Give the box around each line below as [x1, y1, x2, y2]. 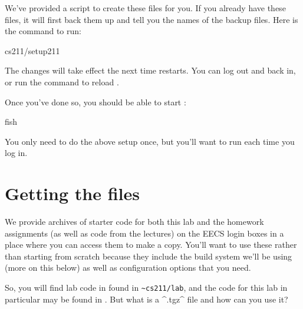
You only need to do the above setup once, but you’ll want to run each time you [5, 135, 295, 147]
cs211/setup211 [5, 44, 60, 57]
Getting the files [5, 181, 140, 205]
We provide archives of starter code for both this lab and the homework [5, 215, 264, 228]
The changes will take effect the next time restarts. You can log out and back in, [5, 64, 296, 77]
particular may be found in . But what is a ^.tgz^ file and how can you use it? [5, 293, 288, 305]
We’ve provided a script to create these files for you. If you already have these [5, 2, 286, 14]
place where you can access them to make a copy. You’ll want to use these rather [5, 238, 297, 251]
